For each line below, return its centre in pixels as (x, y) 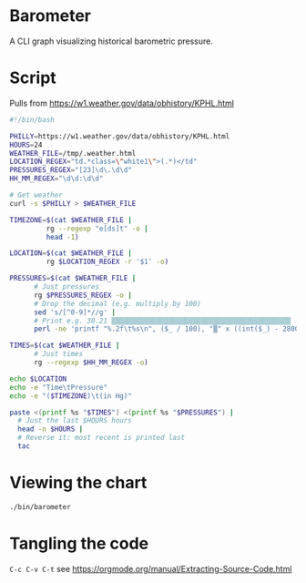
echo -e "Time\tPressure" (58, 387)
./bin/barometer (40, 506)
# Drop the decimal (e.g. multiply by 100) (117, 303)
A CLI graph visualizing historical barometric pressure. (112, 41)
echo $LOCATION (38, 379)
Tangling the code (79, 543)
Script (33, 78)
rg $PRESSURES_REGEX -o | (82, 295)
